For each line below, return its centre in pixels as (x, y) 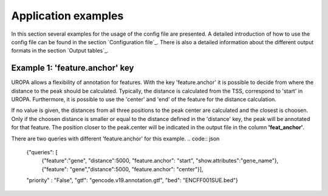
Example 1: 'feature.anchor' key (73, 68)
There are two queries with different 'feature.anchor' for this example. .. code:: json (115, 139)
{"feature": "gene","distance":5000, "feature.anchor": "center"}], (122, 169)
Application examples (67, 16)
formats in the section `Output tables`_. (60, 51)
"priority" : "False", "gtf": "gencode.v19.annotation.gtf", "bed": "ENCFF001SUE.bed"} (132, 180)
